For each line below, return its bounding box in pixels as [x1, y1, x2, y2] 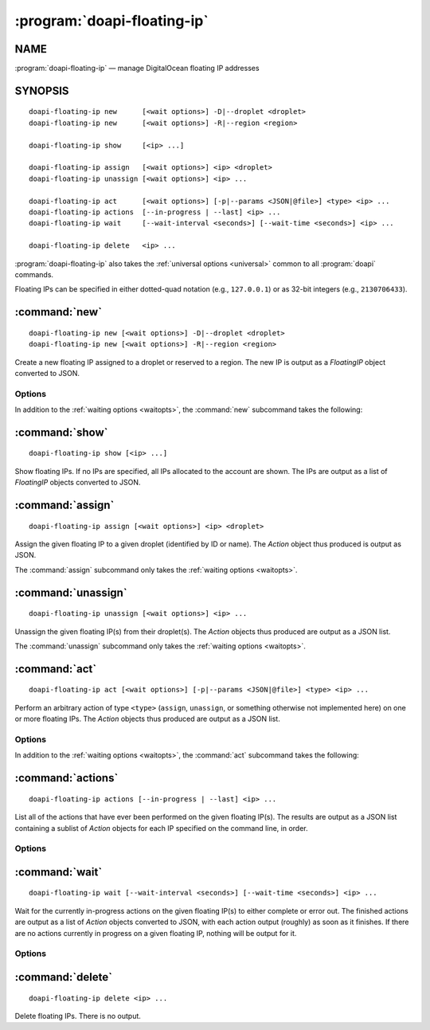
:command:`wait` [14, 865, 103, 879]
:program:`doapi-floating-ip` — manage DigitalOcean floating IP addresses [14, 64, 260, 73]
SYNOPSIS [14, 84, 69, 97]
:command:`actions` [14, 771, 119, 785]
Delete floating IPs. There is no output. [14, 1012, 141, 1021]
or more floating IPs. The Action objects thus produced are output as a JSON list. [14, 714, 280, 724]
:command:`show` [14, 425, 108, 439]
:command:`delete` [14, 970, 113, 984]
